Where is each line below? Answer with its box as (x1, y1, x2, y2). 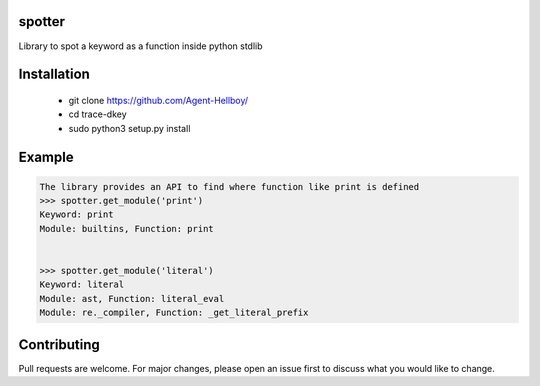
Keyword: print (39, 209, 114, 220)
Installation (18, 66, 90, 83)
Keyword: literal (39, 279, 125, 290)
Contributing (18, 336, 100, 353)
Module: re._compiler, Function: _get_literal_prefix (39, 307, 309, 319)
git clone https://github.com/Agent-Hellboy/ (68, 94, 249, 106)
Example (18, 148, 74, 165)
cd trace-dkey (68, 108, 127, 120)
